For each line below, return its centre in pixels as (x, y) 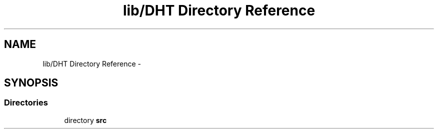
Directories (26, 103)
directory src (85, 120)
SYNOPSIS (31, 83)
